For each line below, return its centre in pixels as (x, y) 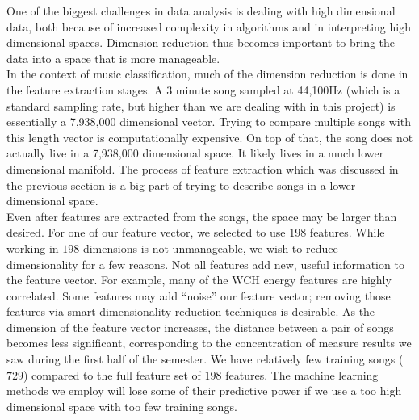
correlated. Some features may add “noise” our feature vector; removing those (199, 295)
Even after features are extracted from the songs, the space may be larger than (202, 216)
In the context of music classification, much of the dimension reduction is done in (207, 74)
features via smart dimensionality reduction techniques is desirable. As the (191, 311)
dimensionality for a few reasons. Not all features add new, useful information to (205, 264)
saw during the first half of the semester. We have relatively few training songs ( (205, 359)
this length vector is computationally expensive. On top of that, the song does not (210, 137)
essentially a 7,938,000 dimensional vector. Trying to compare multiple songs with (209, 122)
